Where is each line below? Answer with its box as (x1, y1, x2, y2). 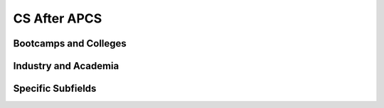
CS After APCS (13, 11, 102, 26)
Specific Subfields (13, 83, 97, 95)
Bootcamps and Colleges (13, 37, 127, 49)
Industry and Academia (13, 60, 119, 72)
